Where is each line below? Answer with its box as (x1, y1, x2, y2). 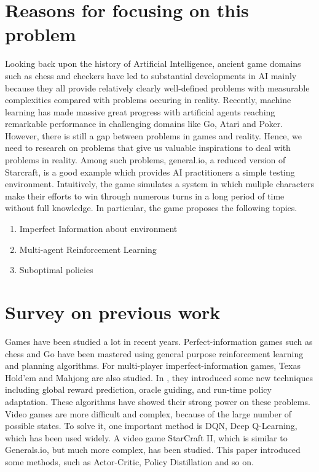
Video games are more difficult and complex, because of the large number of (5, 407, 292, 420)
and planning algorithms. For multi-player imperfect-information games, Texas (5, 359, 301, 372)
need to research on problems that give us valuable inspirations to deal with (5, 141, 291, 154)
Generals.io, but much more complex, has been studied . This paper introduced (5, 443, 301, 456)
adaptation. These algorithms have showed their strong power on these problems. (5, 395, 310, 408)
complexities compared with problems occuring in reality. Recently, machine (5, 93, 291, 106)
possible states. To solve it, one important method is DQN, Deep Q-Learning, (5, 419, 297, 432)
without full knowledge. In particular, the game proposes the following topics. (5, 201, 297, 214)
